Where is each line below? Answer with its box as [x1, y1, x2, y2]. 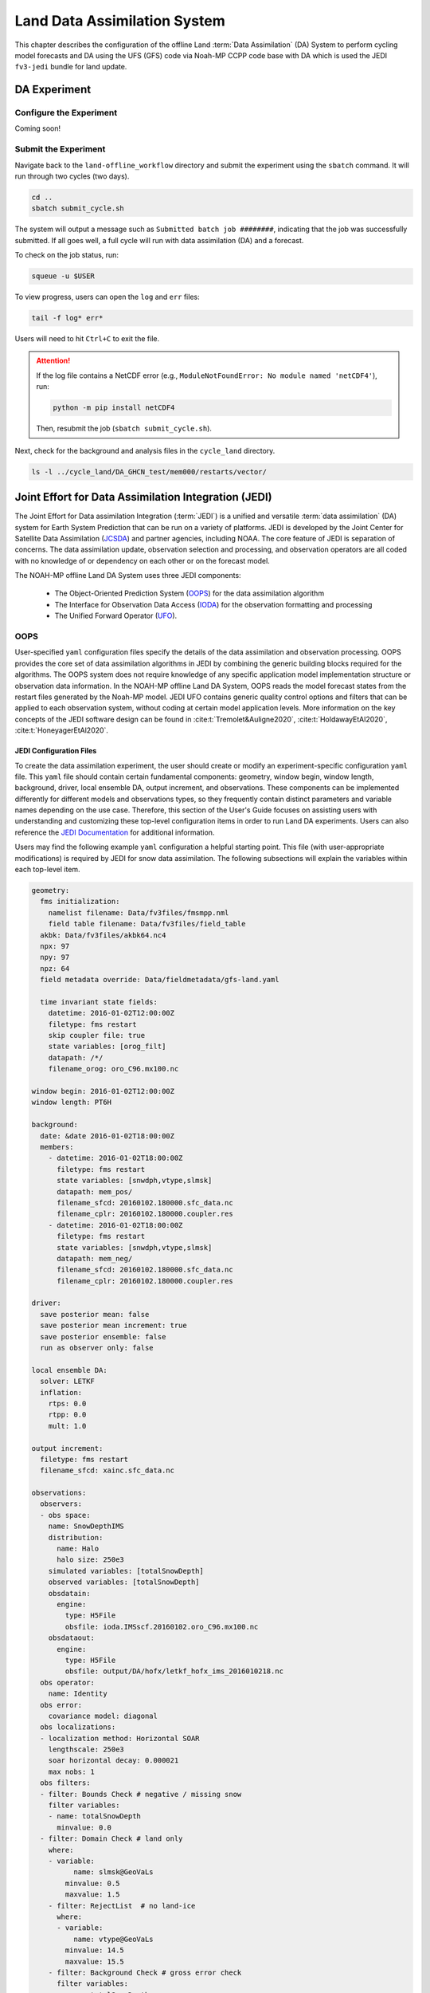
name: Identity [48, 1689, 107, 1698]
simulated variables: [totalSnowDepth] [48, 1566, 205, 1575]
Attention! [36, 356, 71, 366]
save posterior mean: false [40, 1310, 150, 1319]
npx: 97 [40, 941, 70, 950]
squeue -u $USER [31, 272, 96, 281]
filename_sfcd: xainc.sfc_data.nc [40, 1466, 175, 1475]
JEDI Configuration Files [14, 746, 97, 756]
